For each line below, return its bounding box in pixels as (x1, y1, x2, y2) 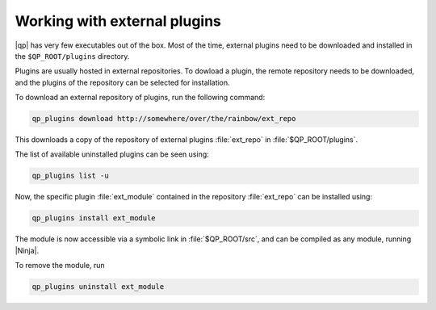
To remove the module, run (15, 261, 105, 270)
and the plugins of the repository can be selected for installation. (15, 77, 230, 87)
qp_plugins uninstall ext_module (31, 283, 165, 291)
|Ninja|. (15, 245, 40, 255)
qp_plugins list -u (31, 171, 109, 181)
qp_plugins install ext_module (31, 214, 157, 223)
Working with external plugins (15, 12, 222, 30)
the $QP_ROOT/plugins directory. (15, 51, 130, 61)
